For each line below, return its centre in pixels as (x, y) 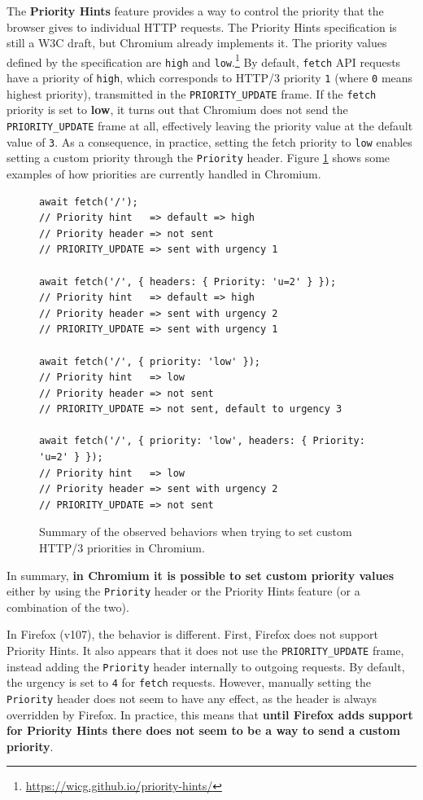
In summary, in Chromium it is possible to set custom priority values (201, 575)
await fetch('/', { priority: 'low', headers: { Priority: (202, 441)
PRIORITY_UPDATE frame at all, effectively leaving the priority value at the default (210, 125)
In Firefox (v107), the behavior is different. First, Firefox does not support (192, 634)
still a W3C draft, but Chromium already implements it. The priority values (197, 43)
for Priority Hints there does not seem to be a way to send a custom (203, 730)
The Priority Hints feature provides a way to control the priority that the (195, 11)
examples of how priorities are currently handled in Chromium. (164, 173)
